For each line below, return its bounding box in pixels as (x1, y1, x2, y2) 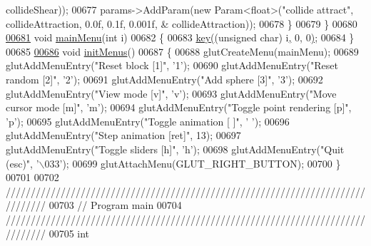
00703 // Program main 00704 (49, 198, 182, 212)
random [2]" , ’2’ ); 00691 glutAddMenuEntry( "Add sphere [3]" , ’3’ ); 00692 (6, 71, 323, 86)
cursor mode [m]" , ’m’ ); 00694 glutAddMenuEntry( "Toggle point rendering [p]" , (6, 100, 352, 115)
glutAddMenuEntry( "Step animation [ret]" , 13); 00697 (6, 128, 241, 143)
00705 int (49, 225, 90, 240)
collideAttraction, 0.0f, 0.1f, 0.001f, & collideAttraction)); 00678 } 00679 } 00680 (6, 16, 357, 31)
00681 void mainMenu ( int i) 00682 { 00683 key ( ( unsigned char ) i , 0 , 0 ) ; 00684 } (6, 30, 355, 45)
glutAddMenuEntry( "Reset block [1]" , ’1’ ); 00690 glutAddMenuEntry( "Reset (6, 58, 338, 73)
